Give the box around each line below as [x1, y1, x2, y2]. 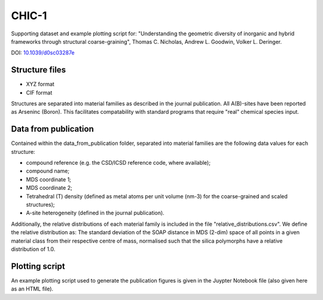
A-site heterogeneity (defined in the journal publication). [26, 210, 164, 217]
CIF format [26, 89, 53, 96]
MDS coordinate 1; [26, 175, 72, 183]
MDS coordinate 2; [26, 184, 72, 192]
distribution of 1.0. [11, 246, 56, 253]
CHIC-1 [11, 9, 47, 22]
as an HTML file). [11, 285, 54, 293]
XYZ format [26, 81, 55, 88]
